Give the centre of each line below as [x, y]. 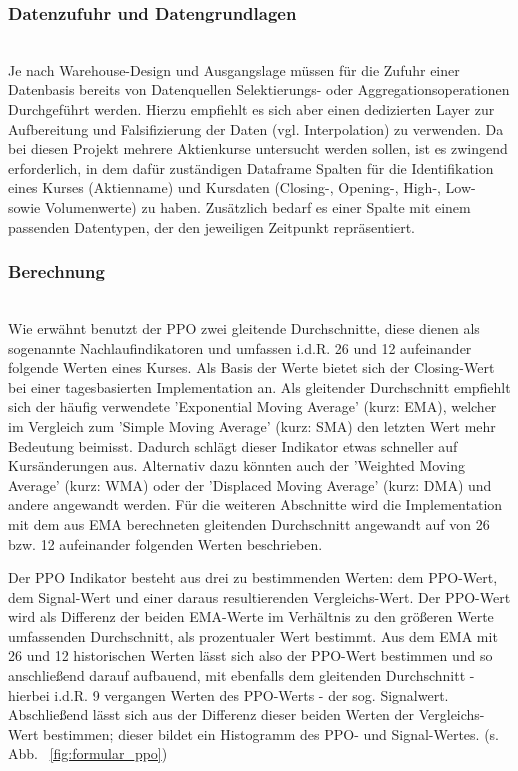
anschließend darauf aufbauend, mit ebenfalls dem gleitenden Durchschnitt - [241, 675]
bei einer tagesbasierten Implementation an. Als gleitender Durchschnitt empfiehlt [259, 386]
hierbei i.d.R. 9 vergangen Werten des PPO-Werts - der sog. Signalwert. [228, 694]
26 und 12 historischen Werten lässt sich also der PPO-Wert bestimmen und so [250, 655]
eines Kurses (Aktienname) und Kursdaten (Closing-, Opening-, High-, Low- [242, 187]
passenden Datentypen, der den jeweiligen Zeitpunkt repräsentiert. [211, 226]
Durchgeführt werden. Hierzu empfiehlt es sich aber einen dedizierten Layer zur [251, 109]
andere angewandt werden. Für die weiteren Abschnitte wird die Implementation [255, 504]
